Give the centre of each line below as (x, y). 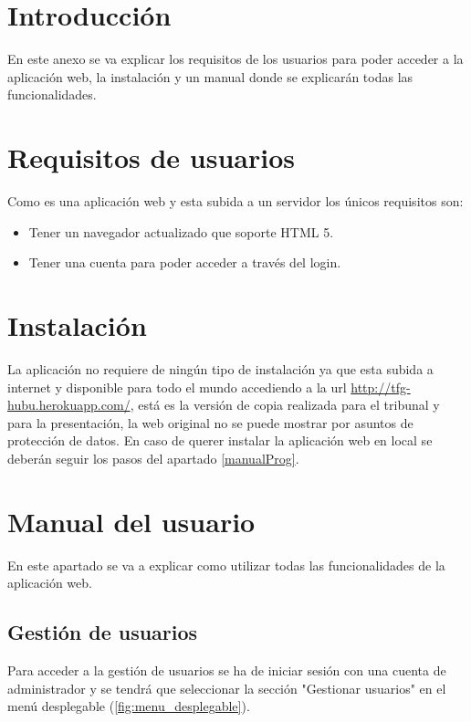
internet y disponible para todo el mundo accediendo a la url (177, 387)
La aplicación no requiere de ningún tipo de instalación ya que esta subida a (220, 368)
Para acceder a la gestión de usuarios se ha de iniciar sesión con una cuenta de (227, 670)
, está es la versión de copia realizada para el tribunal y (285, 405)
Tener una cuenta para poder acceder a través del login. (185, 262)
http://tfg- (381, 387)
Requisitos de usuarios (151, 157)
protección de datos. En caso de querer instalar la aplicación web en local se (220, 440)
